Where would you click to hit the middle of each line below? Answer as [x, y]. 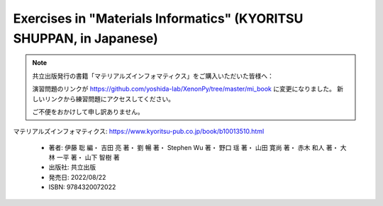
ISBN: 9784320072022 [82, 187]
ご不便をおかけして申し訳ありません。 [88, 111]
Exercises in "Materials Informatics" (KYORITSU [158, 18]
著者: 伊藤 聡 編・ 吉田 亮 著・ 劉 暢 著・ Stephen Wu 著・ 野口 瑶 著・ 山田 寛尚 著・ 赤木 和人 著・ [194, 147]
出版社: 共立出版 [72, 167]
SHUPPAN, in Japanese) [86, 38]
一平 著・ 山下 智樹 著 [88, 158]
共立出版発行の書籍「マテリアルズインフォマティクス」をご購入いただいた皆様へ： [153, 76]
